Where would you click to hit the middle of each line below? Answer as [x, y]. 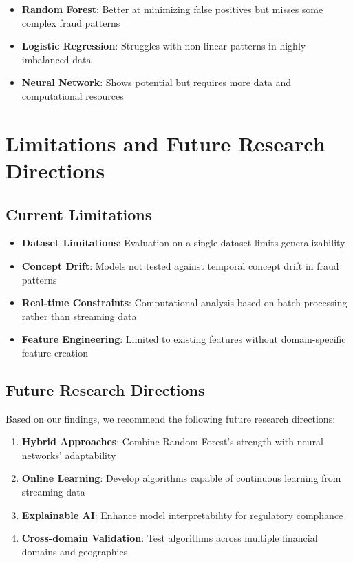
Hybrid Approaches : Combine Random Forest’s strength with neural [172, 442]
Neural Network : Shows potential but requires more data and [157, 82]
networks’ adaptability [69, 455]
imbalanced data [56, 59]
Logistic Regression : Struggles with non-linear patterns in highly [164, 46]
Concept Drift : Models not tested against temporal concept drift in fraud [180, 265]
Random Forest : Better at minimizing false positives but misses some [172, 9]
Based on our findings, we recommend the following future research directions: [171, 418]
